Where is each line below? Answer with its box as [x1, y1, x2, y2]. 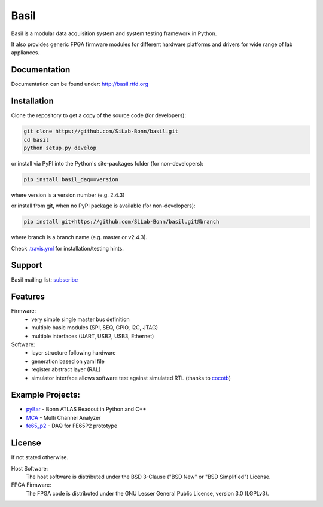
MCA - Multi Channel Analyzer [26, 414, 101, 421]
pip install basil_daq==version [23, 176, 119, 182]
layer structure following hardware [31, 349, 116, 356]
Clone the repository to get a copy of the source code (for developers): [11, 112, 187, 119]
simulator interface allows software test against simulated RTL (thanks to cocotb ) [31, 374, 231, 381]
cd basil [23, 136, 50, 143]
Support [11, 260, 42, 270]
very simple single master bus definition [31, 316, 130, 323]
